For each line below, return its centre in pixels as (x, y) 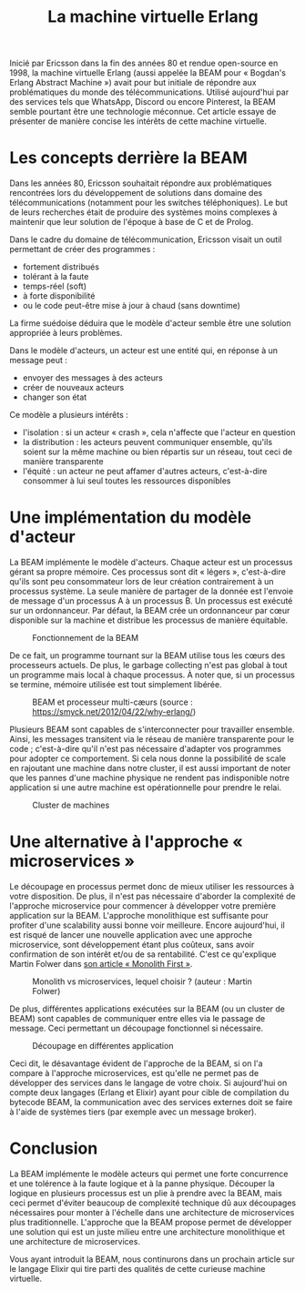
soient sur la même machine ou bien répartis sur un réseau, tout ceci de (158, 452)
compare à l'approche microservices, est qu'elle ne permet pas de (134, 1073)
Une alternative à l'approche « (126, 842)
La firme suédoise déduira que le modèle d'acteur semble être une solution (150, 323)
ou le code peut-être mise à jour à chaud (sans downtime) (132, 306)
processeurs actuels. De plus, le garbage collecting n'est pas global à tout (149, 666)
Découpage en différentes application (103, 1046)
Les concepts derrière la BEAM (128, 158)
